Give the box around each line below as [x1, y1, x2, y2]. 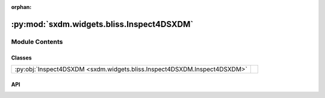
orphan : [11, 4, 32, 10]
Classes [11, 54, 32, 61]
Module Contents [11, 37, 63, 46]
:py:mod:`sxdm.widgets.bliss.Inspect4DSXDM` [11, 19, 194, 29]
